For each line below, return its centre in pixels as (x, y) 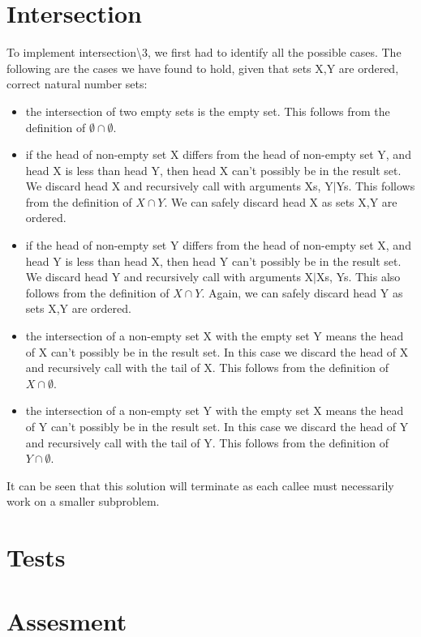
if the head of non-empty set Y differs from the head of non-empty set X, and (218, 245)
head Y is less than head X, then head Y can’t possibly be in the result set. (213, 261)
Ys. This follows (376, 186)
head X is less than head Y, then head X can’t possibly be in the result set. (213, 170)
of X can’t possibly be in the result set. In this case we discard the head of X (217, 351)
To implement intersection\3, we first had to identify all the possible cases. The (204, 52)
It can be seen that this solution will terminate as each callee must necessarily (200, 485)
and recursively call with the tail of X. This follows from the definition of (207, 368)
